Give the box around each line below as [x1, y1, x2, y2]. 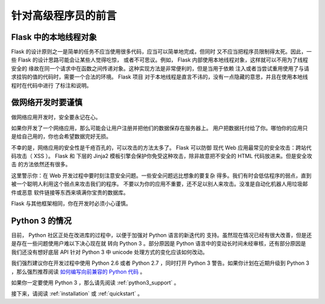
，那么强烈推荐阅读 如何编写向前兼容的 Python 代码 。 [11, 268, 146, 275]
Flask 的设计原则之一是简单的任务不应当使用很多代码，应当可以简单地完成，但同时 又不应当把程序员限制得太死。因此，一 [11, 48, 312, 55]
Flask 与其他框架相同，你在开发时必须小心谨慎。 [11, 200, 132, 207]
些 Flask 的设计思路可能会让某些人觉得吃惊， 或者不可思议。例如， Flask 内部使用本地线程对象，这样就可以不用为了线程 [11, 56, 308, 63]
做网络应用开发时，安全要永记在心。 [11, 113, 101, 121]
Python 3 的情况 [11, 215, 72, 226]
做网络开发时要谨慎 [11, 97, 82, 108]
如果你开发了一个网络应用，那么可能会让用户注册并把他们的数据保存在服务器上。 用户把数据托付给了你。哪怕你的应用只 [11, 124, 308, 131]
